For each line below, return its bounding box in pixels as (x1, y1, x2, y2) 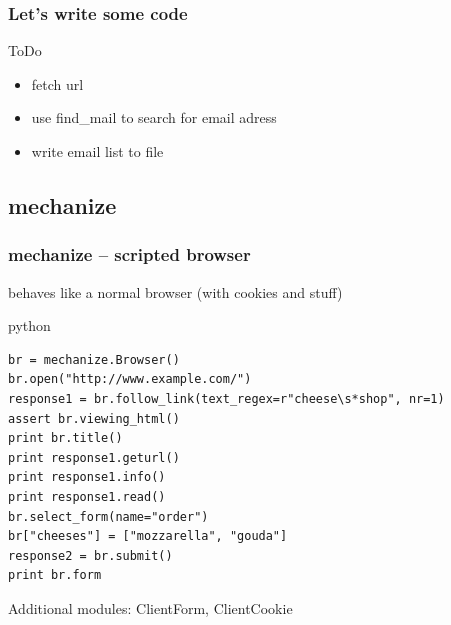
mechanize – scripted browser (8, 242, 251, 267)
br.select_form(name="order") (8, 509, 209, 524)
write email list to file (31, 141, 164, 161)
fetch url (31, 73, 84, 94)
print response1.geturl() (8, 450, 180, 465)
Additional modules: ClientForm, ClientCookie (8, 597, 293, 618)
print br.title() (8, 431, 123, 446)
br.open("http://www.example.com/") (8, 372, 252, 387)
